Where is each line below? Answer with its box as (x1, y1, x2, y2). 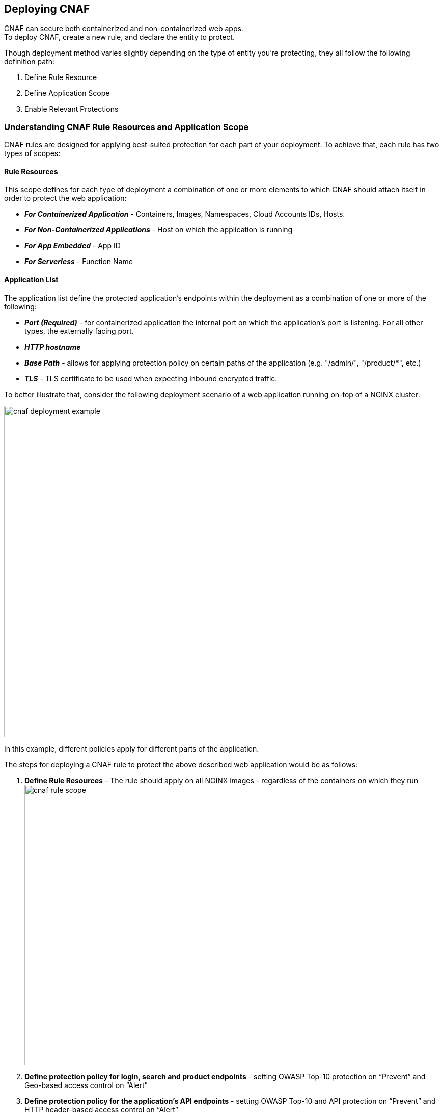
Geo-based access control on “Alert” (24, 1080, 148, 1090)
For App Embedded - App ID (24, 241, 121, 250)
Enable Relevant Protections (24, 105, 119, 114)
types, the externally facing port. (24, 326, 134, 335)
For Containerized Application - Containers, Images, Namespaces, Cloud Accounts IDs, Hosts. (24, 210, 345, 219)
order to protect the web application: (4, 194, 127, 203)
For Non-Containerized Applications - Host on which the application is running (24, 225, 293, 235)
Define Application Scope (24, 89, 110, 98)
